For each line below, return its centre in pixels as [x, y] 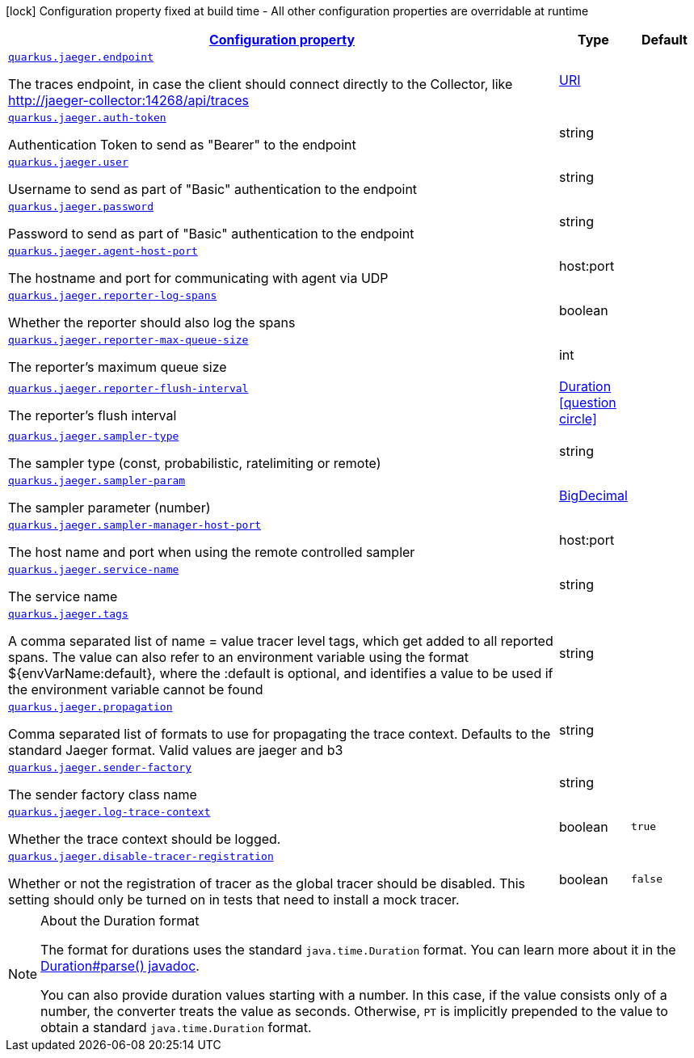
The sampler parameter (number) [109, 508]
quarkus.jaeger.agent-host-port [103, 251]
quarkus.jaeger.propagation [90, 707]
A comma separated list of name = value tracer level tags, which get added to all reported [281, 641]
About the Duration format [120, 921]
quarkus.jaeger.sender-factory [100, 767]
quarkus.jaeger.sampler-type [94, 436]
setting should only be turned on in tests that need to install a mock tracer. [234, 900]
